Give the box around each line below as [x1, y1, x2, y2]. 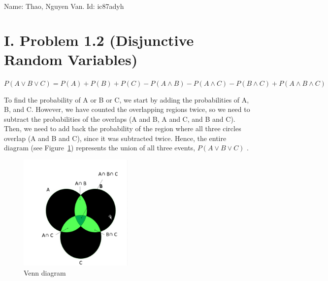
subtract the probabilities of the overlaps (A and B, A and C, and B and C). [4, 113, 235, 124]
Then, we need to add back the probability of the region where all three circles [4, 123, 241, 134]
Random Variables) [4, 49, 138, 69]
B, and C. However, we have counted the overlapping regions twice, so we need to [4, 104, 250, 114]
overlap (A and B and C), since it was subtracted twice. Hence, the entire [4, 133, 227, 143]
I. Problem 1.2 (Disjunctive [4, 30, 194, 50]
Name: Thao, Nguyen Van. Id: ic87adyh [4, 1, 124, 11]
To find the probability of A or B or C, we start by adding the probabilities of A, [4, 94, 249, 105]
